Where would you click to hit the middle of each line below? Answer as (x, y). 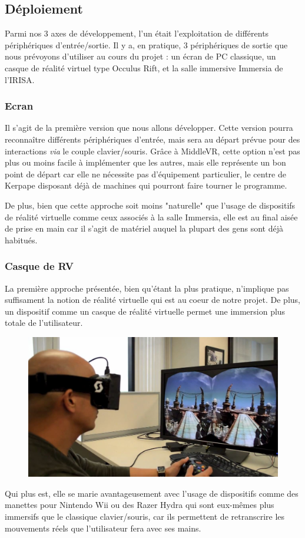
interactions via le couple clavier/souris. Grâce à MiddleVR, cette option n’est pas (152, 151)
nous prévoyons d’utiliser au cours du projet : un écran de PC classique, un (140, 56)
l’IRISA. (20, 79)
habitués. (21, 240)
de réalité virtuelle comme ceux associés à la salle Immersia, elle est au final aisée (151, 217)
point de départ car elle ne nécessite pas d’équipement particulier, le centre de (145, 174)
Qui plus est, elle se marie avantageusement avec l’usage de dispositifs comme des (152, 493)
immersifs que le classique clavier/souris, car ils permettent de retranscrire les (145, 516)
